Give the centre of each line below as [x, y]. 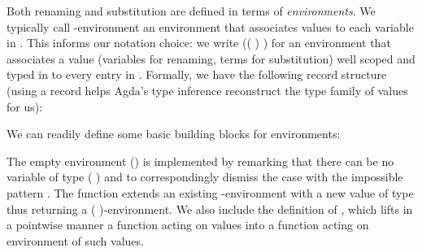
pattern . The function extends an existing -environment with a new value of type [210, 192]
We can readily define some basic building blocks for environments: [174, 134]
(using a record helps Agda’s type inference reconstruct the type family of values [207, 90]
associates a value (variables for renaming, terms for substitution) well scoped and [211, 58]
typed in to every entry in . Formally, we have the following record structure [197, 74]
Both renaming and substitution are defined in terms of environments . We [191, 11]
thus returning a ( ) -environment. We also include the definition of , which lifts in [210, 209]
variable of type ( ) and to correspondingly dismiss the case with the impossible [205, 177]
